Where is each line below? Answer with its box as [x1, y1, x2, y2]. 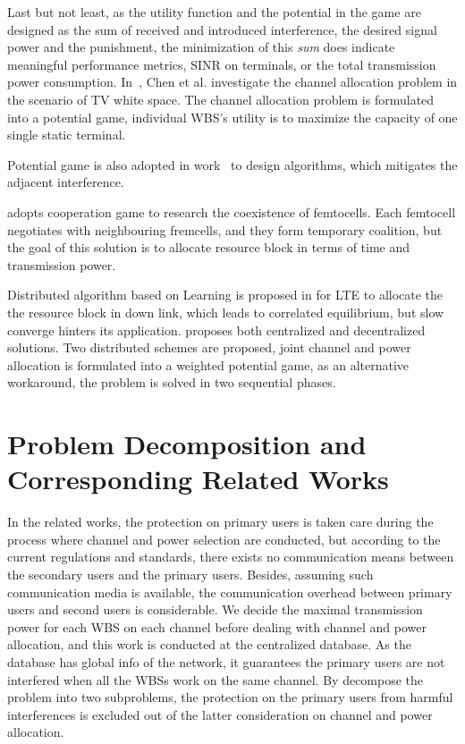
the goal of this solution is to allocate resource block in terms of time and [7, 238, 410, 257]
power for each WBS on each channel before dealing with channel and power [7, 617, 427, 636]
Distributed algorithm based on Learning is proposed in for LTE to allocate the [7, 285, 444, 304]
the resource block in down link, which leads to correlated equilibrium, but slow [7, 302, 444, 321]
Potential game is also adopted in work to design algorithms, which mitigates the [7, 155, 458, 173]
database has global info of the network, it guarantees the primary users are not [7, 652, 445, 671]
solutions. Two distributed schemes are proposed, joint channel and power [7, 338, 411, 357]
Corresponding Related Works [7, 461, 389, 497]
